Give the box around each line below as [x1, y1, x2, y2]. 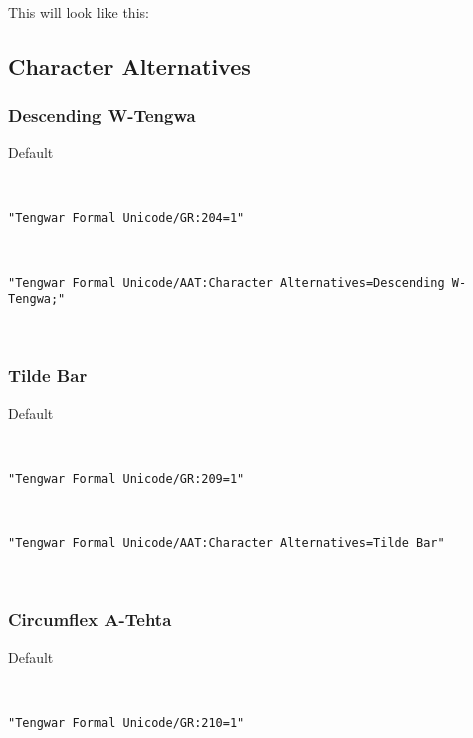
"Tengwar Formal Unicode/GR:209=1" [8, 471, 245, 486]
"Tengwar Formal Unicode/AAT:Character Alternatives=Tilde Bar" [8, 536, 445, 551]
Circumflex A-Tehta [8, 607, 172, 632]
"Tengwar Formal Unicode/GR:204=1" [8, 211, 245, 226]
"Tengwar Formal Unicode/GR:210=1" [8, 715, 245, 730]
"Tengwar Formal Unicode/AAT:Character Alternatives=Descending [8, 275, 445, 290]
